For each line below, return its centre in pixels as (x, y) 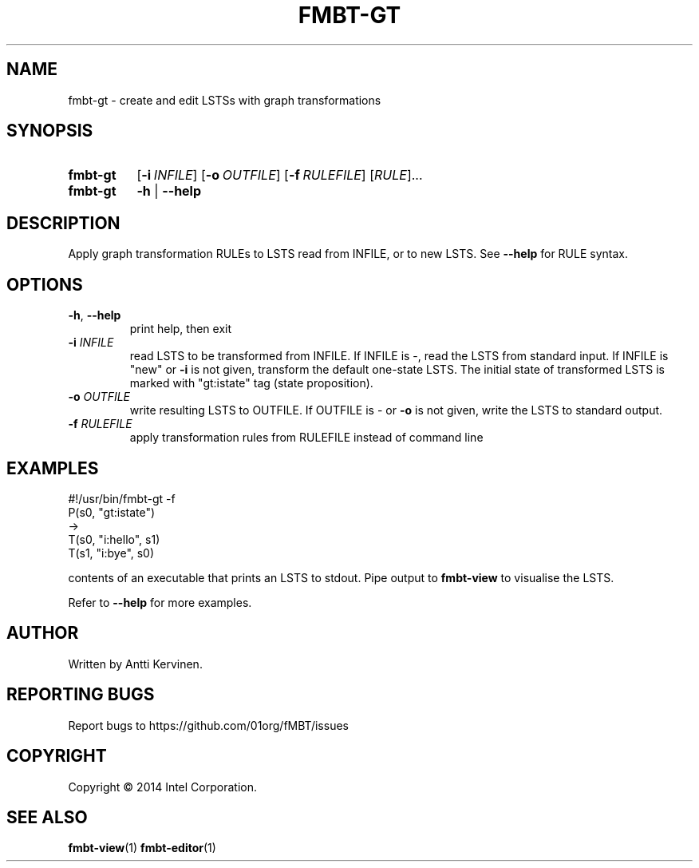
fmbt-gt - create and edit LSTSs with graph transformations (225, 100)
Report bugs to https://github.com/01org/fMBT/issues (208, 725)
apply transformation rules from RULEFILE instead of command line (306, 438)
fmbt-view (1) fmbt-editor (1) (142, 848)
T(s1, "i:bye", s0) (111, 553)
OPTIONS (45, 284)
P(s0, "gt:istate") (112, 512)
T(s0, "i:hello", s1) (114, 539)
